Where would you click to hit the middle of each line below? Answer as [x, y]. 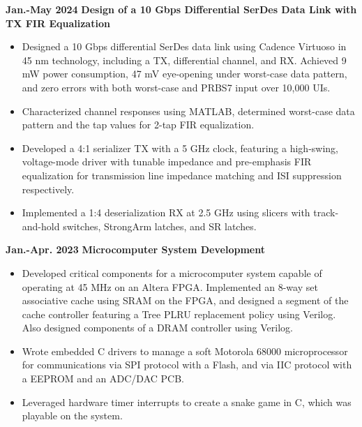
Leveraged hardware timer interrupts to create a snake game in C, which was [187, 402]
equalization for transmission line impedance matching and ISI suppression [182, 175]
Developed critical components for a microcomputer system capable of [172, 272]
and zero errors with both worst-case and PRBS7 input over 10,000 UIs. [176, 87]
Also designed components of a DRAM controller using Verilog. [157, 328]
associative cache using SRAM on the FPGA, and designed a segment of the [185, 300]
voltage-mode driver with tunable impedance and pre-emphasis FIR [167, 162]
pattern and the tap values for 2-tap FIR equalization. [138, 125]
